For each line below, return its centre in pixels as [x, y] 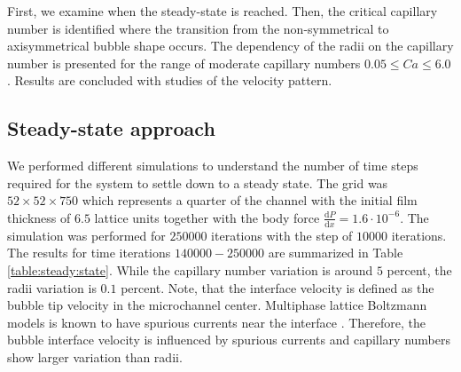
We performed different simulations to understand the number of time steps [213, 166]
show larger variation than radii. [95, 356]
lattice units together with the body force [207, 217]
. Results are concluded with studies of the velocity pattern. [170, 80]
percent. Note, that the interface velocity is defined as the [277, 287]
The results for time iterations [89, 253]
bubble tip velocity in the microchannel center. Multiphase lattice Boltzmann [217, 305]
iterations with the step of [282, 235]
